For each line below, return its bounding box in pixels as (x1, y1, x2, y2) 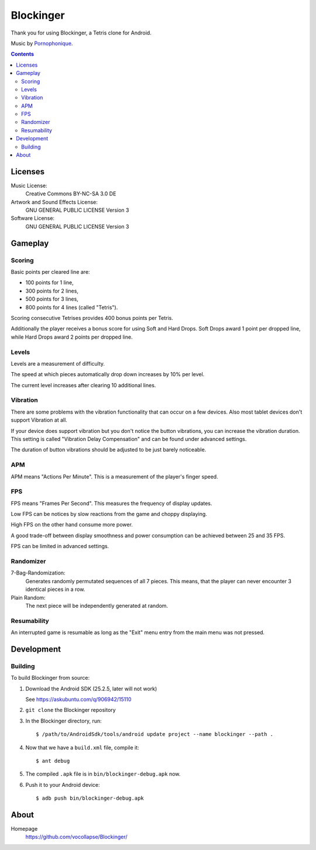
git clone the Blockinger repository (25, 707, 116, 714)
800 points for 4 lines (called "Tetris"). (25, 304, 118, 311)
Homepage (11, 825, 38, 832)
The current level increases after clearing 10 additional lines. (11, 381, 156, 388)
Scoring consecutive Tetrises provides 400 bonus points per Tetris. (11, 314, 174, 321)
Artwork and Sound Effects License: (11, 198, 98, 205)
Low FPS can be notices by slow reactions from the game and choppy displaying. (11, 511, 207, 518)
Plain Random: (11, 594, 46, 601)
